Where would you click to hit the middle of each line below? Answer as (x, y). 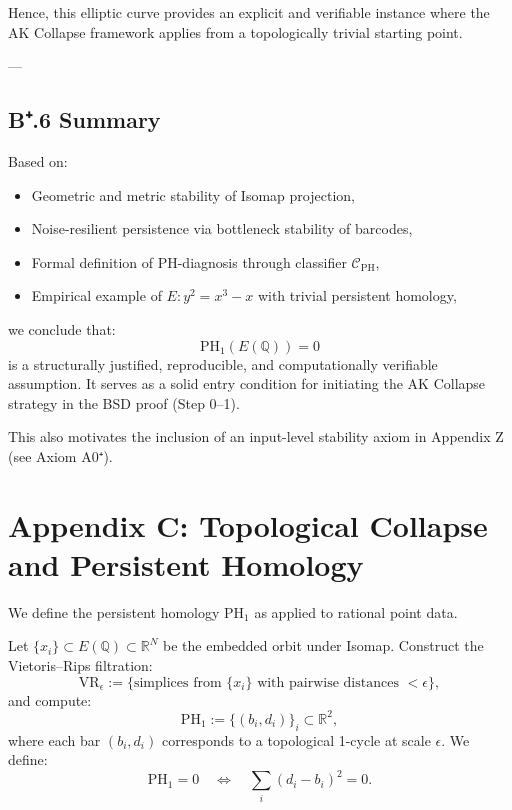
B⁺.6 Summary (84, 119)
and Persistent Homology (186, 563)
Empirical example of (96, 295)
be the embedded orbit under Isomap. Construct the (323, 645)
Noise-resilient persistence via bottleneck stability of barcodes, (222, 228)
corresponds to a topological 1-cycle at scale (296, 739)
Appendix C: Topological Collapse (248, 524)
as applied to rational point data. (356, 611)
